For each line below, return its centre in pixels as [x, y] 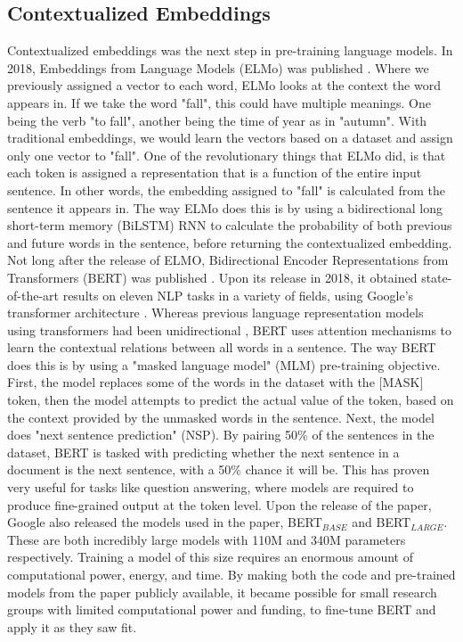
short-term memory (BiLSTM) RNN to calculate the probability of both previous [230, 225]
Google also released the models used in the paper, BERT [165, 522]
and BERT [382, 522]
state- [437, 277]
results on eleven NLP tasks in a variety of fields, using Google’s [238, 295]
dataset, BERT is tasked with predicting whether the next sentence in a [203, 452]
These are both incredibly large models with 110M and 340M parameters [207, 539]
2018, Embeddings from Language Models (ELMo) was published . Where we [218, 67]
